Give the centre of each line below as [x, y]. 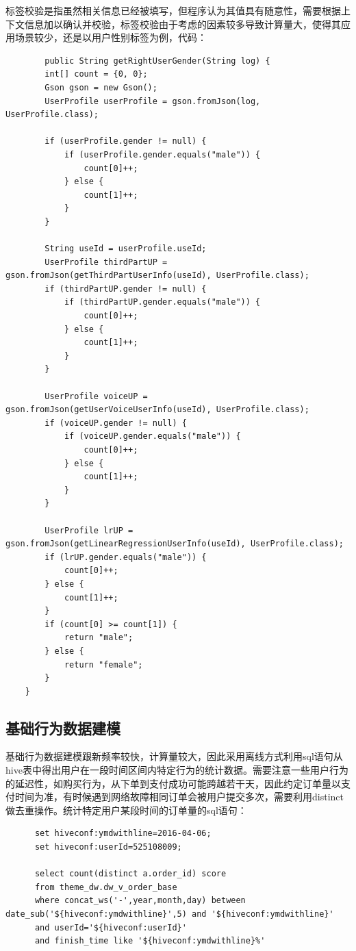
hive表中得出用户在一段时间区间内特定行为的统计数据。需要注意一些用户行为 [177, 770]
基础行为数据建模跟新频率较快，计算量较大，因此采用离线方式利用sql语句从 [174, 756]
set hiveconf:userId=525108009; [108, 847]
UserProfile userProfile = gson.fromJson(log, [153, 101]
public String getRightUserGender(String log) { [157, 61]
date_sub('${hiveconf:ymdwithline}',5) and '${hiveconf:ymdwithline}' [170, 914]
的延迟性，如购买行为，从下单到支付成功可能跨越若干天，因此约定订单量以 [173, 783]
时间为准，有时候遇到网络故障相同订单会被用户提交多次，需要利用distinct [179, 797]
